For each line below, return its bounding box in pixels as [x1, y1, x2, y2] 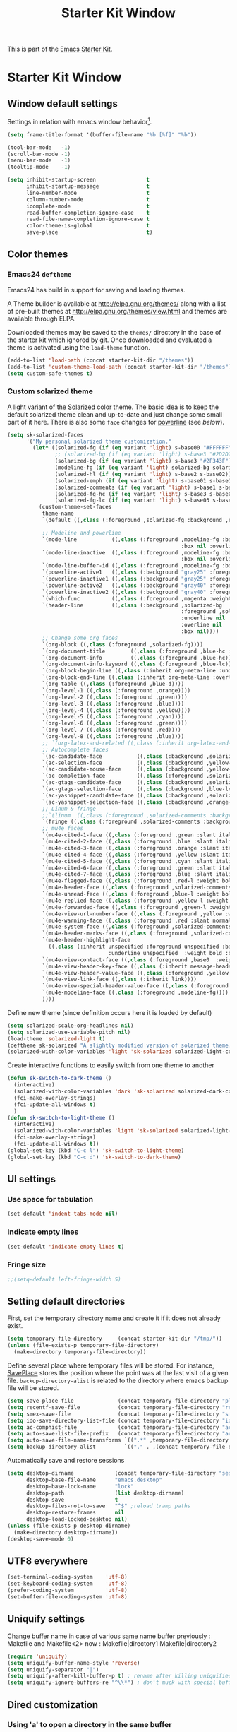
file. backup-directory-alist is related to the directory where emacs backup [7, 1376, 229, 1385]
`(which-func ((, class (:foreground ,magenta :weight [42, 595, 232, 602]
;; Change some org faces [42, 634, 119, 641]
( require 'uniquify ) [7, 1653, 68, 1660]
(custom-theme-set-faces [38, 504, 112, 511]
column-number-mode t [25, 196, 150, 203]
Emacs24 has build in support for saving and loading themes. [7, 285, 186, 294]
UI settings [7, 1173, 56, 1185]
